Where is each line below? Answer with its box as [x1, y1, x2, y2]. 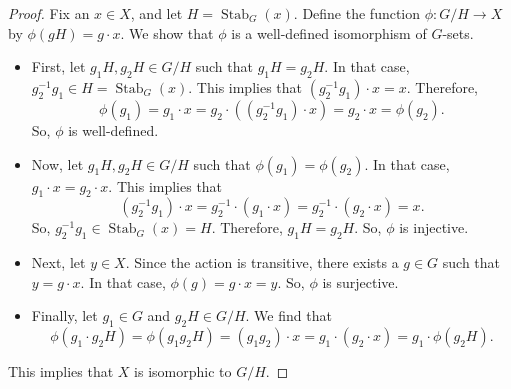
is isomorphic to [134, 361, 232, 382]
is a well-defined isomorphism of [231, 22, 427, 43]
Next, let [31, 252, 86, 273]
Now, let [31, 153, 84, 174]
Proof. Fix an [8, 3, 90, 23]
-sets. [442, 22, 474, 43]
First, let [31, 56, 86, 77]
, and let [130, 3, 183, 23]
